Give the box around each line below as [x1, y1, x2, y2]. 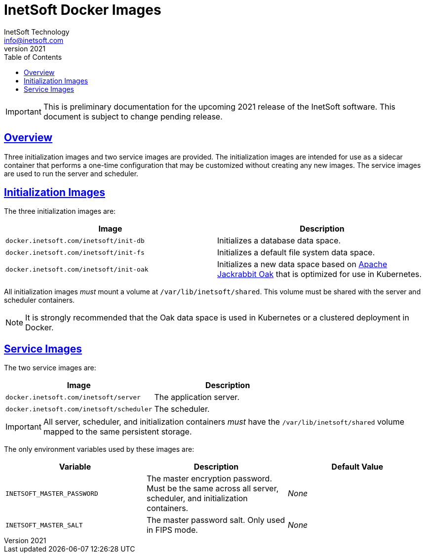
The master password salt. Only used [146, 515, 285, 525]
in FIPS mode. [146, 525, 198, 535]
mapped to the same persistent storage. [43, 427, 192, 437]
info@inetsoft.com [4, 36, 64, 44]
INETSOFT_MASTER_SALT [5, 521, 83, 529]
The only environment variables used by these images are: [4, 445, 194, 454]
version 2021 [4, 44, 46, 53]
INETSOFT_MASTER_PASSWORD [5, 489, 98, 497]
